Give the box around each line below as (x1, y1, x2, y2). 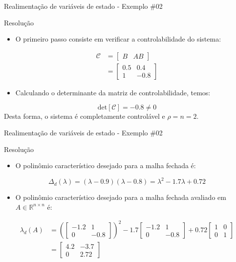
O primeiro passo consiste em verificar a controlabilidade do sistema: (15, 34, 221, 44)
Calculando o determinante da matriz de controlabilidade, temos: (15, 87, 211, 97)
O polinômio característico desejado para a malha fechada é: (15, 160, 196, 171)
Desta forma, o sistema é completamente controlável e (4, 111, 165, 121)
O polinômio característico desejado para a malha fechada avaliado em (15, 192, 226, 202)
